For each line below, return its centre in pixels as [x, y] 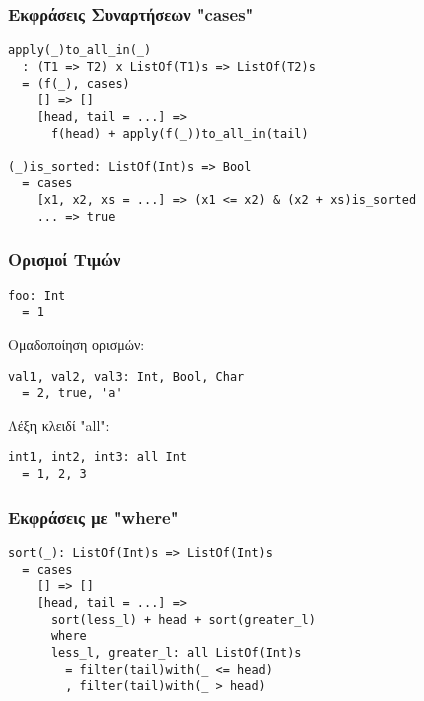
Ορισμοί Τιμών [64, 259]
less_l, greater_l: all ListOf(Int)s [176, 652]
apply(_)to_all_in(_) [80, 50]
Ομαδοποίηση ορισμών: [76, 343]
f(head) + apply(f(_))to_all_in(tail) [179, 133]
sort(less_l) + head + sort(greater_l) [183, 619]
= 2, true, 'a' [72, 393]
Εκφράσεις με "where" [93, 516]
